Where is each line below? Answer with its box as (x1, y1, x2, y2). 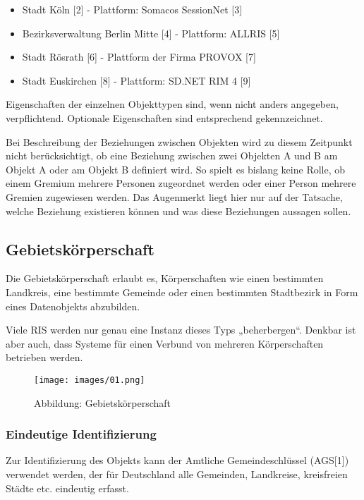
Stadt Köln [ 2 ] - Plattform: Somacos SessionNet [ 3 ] (22, 2, 243, 16)
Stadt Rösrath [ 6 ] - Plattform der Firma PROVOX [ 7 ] (22, 49, 256, 64)
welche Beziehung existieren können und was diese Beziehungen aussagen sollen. (6, 203, 351, 218)
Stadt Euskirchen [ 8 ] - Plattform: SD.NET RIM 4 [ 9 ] (22, 73, 251, 87)
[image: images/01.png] (34, 374, 145, 385)
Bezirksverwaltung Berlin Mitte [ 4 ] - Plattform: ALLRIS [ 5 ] (22, 25, 280, 40)
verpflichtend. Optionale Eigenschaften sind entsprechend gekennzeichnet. (6, 110, 323, 125)
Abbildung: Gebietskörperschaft (34, 395, 171, 410)
